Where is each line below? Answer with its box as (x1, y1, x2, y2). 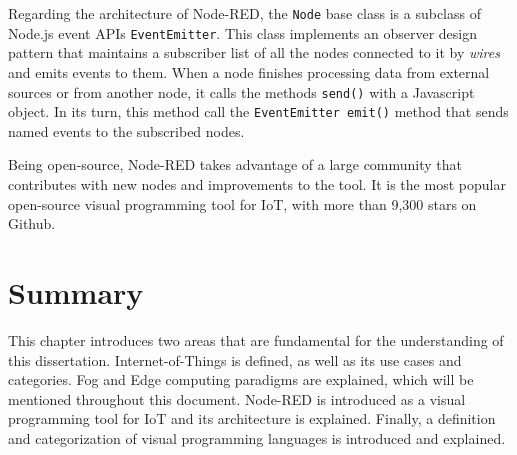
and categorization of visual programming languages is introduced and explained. (8, 427, 506, 448)
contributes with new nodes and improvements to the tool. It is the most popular (8, 174, 506, 194)
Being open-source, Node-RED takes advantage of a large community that (8, 154, 463, 175)
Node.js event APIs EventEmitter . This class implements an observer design (8, 22, 478, 43)
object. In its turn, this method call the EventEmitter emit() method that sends (8, 101, 509, 122)
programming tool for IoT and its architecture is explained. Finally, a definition (8, 408, 496, 429)
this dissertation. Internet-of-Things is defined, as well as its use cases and (8, 349, 462, 370)
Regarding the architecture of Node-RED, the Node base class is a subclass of (8, 3, 481, 23)
